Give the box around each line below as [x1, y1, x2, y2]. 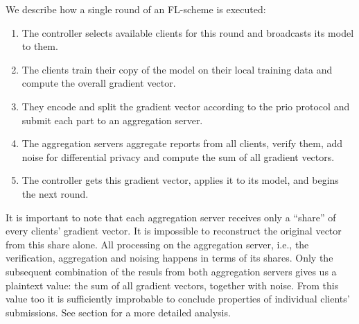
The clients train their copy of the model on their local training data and [21, 62, 333, 76]
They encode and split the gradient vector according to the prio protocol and [21, 99, 350, 113]
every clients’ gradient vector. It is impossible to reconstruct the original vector [6, 223, 342, 238]
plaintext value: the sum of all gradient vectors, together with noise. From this [6, 278, 339, 292]
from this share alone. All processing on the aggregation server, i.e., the [6, 237, 309, 251]
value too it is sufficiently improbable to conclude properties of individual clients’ [6, 291, 350, 306]
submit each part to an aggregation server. [21, 112, 203, 127]
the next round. [21, 186, 89, 201]
